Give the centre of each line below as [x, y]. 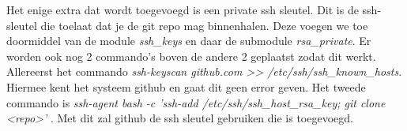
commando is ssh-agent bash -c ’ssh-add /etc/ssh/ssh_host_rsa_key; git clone [196, 102]
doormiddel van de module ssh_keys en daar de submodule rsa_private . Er [189, 41]
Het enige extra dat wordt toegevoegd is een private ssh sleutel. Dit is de [183, 9]
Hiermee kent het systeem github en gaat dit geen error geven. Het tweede [186, 86]
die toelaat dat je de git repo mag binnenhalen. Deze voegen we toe [204, 25]
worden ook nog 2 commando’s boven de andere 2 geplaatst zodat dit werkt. [191, 56]
